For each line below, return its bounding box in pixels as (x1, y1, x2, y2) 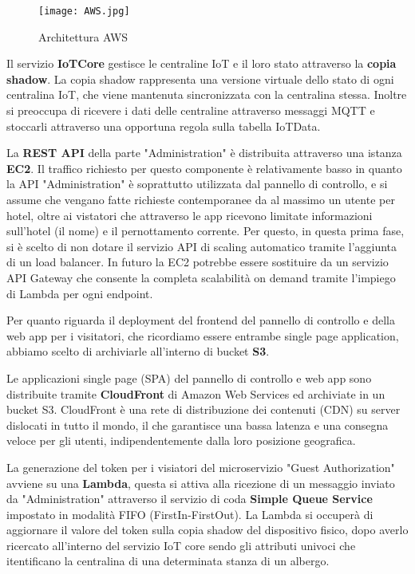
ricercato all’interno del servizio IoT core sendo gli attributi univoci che (6, 537, 356, 553)
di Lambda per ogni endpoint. (6, 285, 153, 301)
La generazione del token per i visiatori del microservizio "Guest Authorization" (6, 458, 395, 475)
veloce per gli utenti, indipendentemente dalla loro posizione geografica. (6, 432, 356, 449)
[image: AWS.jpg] (38, 6, 130, 17)
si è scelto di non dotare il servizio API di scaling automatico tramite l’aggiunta (6, 238, 397, 254)
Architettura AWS (38, 28, 128, 45)
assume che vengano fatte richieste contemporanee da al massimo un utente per (6, 191, 395, 207)
